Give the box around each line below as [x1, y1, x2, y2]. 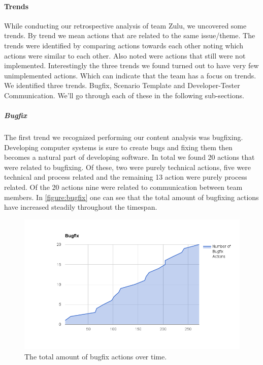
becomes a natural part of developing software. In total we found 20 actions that [4, 152, 255, 162]
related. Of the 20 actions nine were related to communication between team [4, 182, 243, 192]
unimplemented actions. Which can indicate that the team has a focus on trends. [4, 70, 256, 80]
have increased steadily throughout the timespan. [4, 202, 157, 212]
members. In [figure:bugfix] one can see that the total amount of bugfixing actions [4, 191, 259, 202]
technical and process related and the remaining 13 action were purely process [4, 172, 247, 182]
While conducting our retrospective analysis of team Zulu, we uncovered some [4, 20, 247, 31]
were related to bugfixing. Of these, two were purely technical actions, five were [4, 161, 251, 172]
